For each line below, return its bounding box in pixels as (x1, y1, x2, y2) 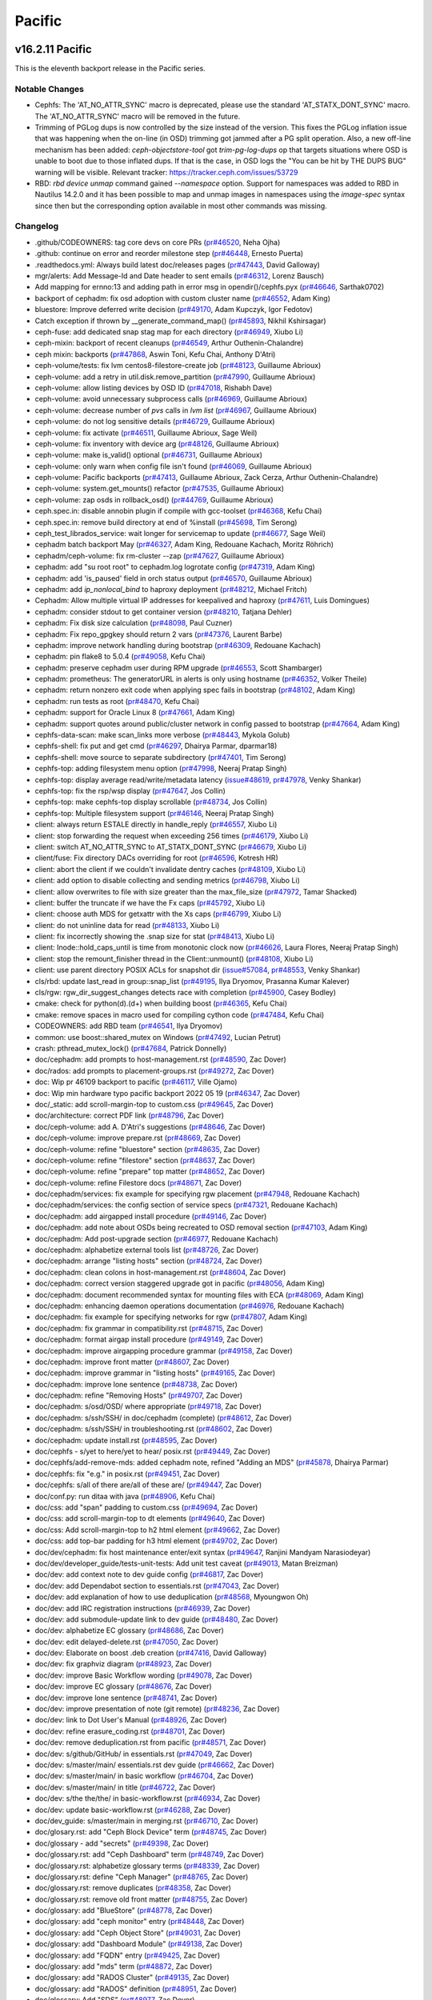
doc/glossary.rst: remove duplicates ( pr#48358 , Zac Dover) (34, 1883, 232, 1893)
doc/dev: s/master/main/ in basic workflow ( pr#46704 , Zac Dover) (34, 1771, 254, 1781)
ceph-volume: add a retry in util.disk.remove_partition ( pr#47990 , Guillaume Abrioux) (34, 372, 316, 382)
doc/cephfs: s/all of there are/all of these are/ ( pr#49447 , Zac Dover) (34, 1480, 262, 1490)
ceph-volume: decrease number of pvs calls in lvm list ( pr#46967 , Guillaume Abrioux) (34, 405, 318, 415)
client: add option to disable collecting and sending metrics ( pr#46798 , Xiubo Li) (34, 876, 300, 886)
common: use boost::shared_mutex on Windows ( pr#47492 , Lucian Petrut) (34, 1032, 282, 1042)
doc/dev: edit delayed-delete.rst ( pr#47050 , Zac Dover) (34, 1637, 219, 1646)
